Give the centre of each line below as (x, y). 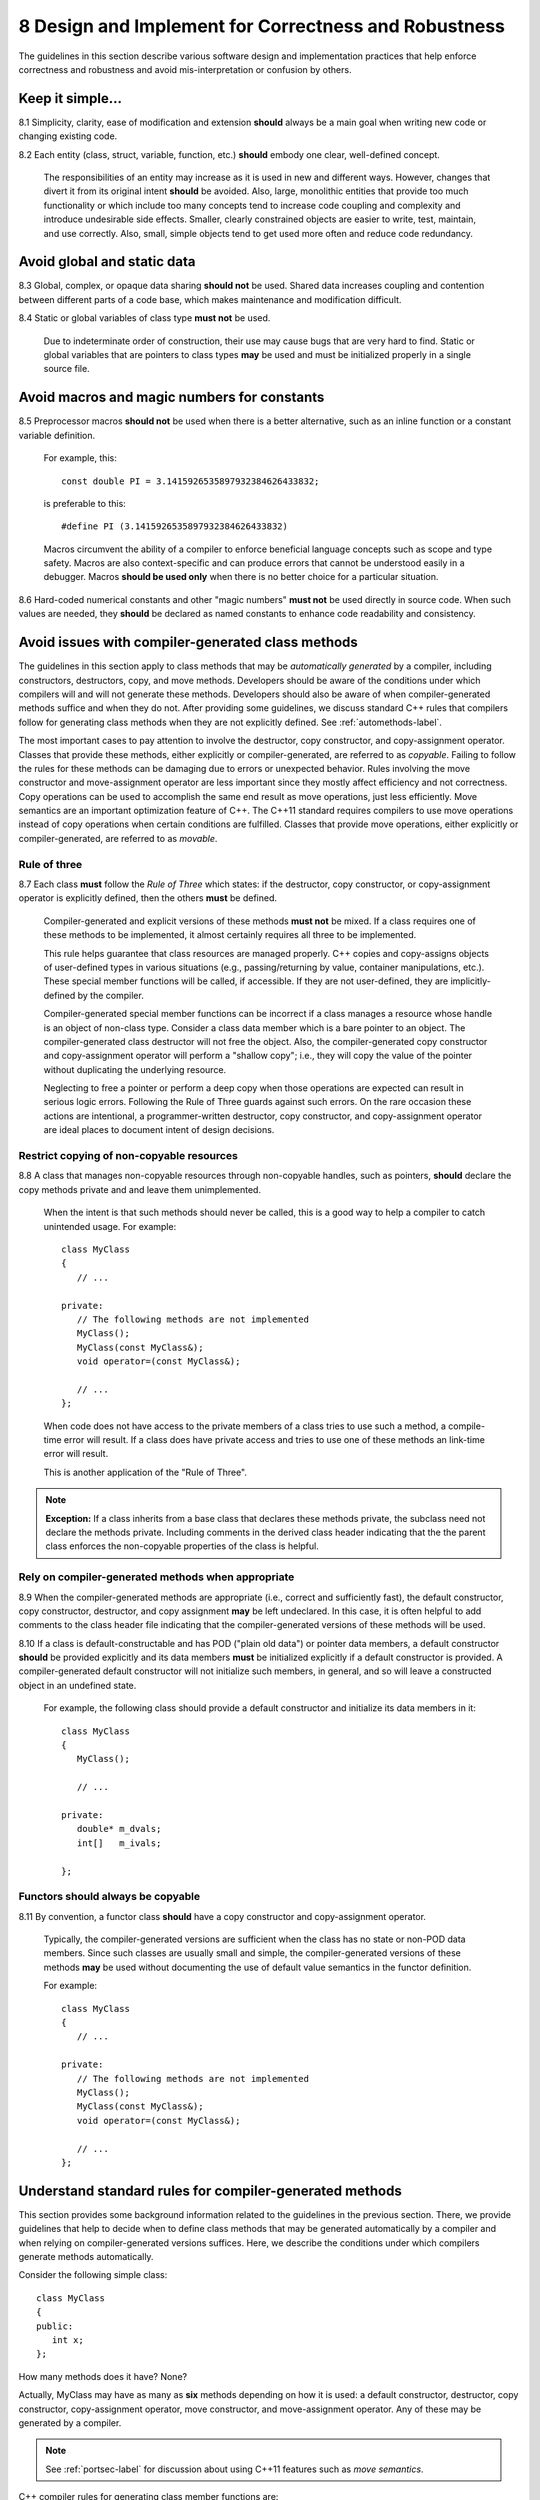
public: (55, 2326)
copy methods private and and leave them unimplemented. (140, 1189)
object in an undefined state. (77, 1685)
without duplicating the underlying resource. (135, 1069)
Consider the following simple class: (93, 2275)
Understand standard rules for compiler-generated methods (210, 2190)
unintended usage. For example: (110, 1226)
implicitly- (471, 981)
